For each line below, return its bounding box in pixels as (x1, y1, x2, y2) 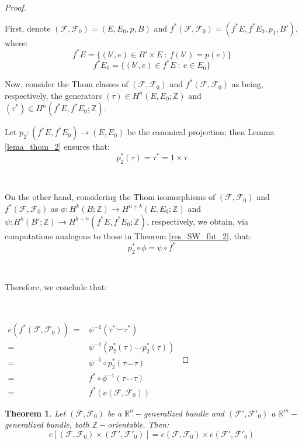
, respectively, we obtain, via (146, 215, 248, 227)
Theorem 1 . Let (5, 407, 66, 419)
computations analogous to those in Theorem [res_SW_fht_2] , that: (5, 229, 251, 242)
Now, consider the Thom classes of (5, 78, 129, 90)
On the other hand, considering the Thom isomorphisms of (5, 191, 216, 203)
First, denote (5, 22, 51, 34)
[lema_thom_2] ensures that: (5, 140, 110, 153)
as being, (231, 78, 263, 90)
